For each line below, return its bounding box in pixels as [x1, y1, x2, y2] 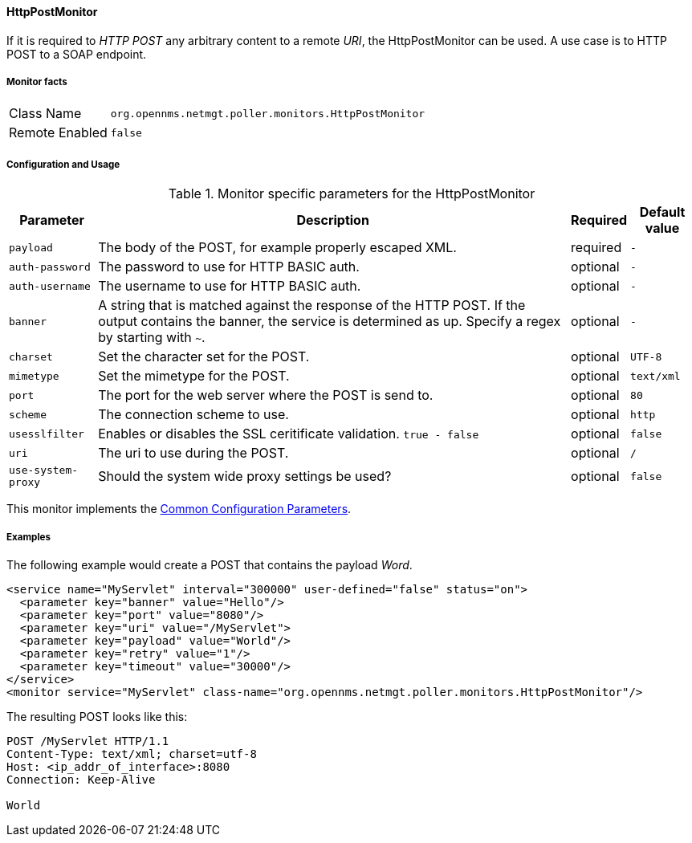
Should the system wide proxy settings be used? [98, 468, 392, 485]
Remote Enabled [9, 124, 108, 141]
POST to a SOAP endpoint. [6, 47, 147, 61]
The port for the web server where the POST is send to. [98, 387, 434, 404]
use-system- [9, 464, 79, 477]
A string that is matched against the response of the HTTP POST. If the [98, 297, 526, 314]
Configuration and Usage [6, 158, 120, 170]
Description [296, 212, 369, 229]
